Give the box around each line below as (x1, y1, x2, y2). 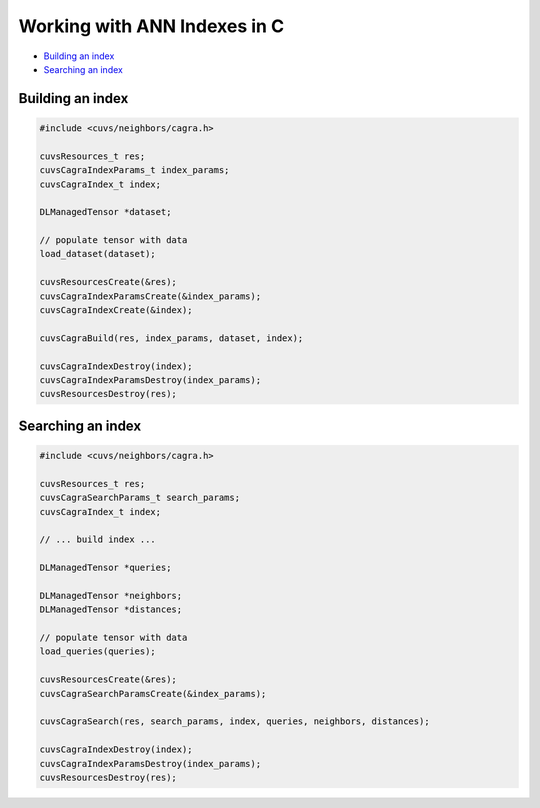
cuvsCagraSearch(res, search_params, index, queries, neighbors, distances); (39, 716, 430, 727)
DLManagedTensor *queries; (39, 562, 172, 574)
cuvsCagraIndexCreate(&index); (39, 305, 194, 316)
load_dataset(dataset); (39, 248, 157, 260)
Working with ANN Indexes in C (18, 15, 285, 37)
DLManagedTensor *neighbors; (39, 590, 183, 601)
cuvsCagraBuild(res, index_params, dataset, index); (39, 332, 304, 344)
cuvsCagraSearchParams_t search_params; (39, 492, 240, 504)
